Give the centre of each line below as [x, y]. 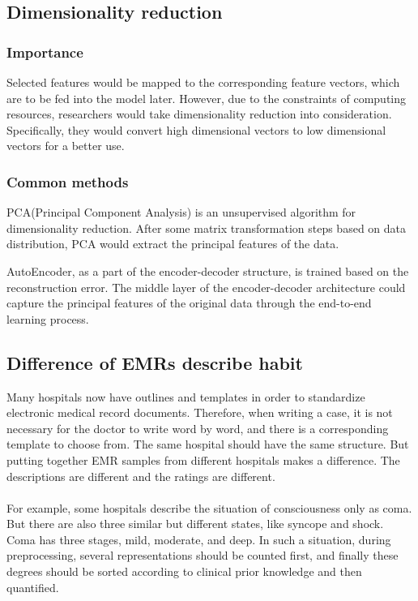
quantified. [33, 587]
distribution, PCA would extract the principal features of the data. [173, 244]
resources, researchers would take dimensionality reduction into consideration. [199, 114]
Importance [45, 52]
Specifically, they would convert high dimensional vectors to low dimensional [196, 129]
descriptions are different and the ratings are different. [141, 476]
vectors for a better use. [66, 146]
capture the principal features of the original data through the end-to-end [189, 303]
